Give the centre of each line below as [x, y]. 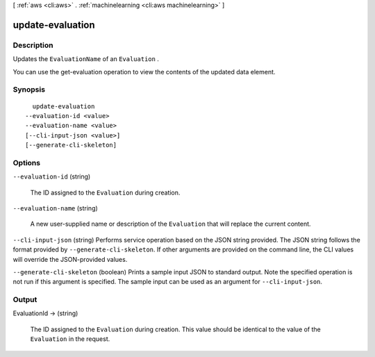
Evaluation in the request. [70, 339]
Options [27, 163]
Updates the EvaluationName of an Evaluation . [86, 59]
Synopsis [29, 90]
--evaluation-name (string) [56, 208]
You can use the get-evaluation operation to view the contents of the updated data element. [144, 72]
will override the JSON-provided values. [70, 259]
